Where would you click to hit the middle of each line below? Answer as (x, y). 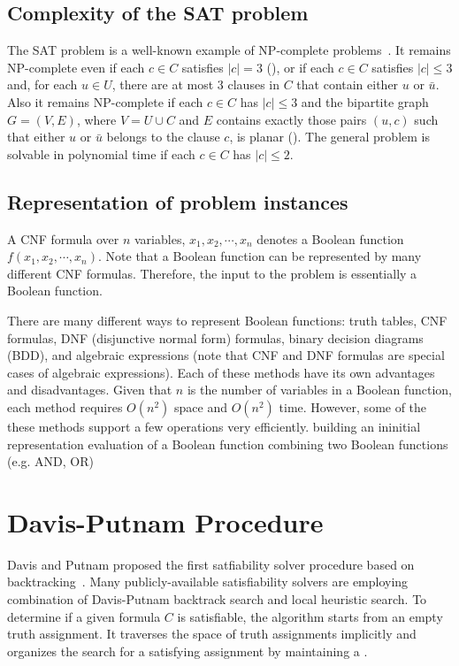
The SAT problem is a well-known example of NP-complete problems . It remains (229, 50)
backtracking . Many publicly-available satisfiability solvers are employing (208, 582)
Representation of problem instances (178, 201)
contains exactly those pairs (291, 119)
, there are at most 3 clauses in (195, 84)
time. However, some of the (353, 406)
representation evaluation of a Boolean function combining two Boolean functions (228, 444)
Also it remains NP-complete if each (105, 101)
